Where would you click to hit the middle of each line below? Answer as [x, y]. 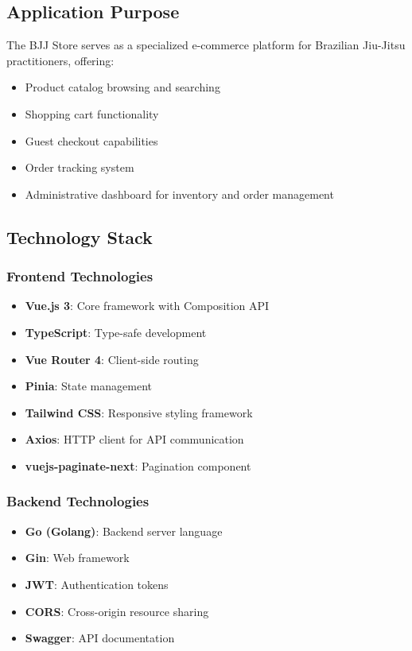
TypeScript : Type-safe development [116, 332]
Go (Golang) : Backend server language [124, 531]
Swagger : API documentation [100, 638]
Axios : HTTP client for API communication [134, 439]
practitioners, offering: [60, 60]
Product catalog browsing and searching [122, 87]
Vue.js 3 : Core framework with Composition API [147, 306]
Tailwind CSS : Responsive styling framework [139, 412]
